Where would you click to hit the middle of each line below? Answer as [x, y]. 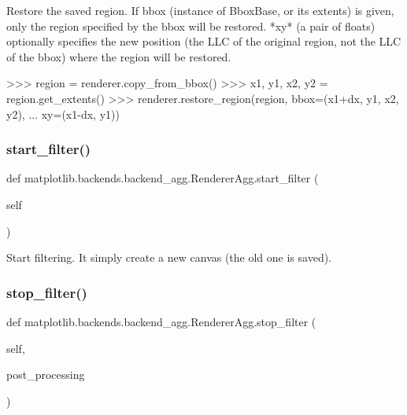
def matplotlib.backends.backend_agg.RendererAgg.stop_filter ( [161, 321]
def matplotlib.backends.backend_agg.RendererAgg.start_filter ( [163, 178]
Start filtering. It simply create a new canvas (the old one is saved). [169, 257]
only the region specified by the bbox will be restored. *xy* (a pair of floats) [191, 26]
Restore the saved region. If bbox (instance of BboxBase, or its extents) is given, [200, 10]
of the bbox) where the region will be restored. [119, 56]
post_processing [46, 375]
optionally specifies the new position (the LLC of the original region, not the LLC [204, 41]
